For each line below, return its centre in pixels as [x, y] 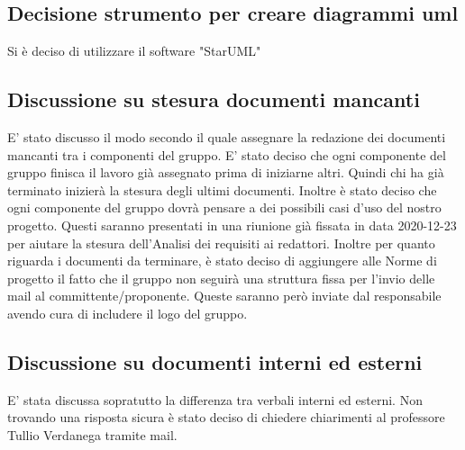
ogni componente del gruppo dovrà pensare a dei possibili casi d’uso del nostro [224, 207]
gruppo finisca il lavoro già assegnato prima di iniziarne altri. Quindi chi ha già [226, 172]
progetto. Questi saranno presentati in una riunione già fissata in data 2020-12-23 [232, 225]
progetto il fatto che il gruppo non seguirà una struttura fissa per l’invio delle [221, 278]
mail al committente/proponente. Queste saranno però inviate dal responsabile [224, 296]
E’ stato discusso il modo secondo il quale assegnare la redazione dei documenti [227, 137]
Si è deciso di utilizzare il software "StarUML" [134, 51]
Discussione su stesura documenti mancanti [214, 99]
